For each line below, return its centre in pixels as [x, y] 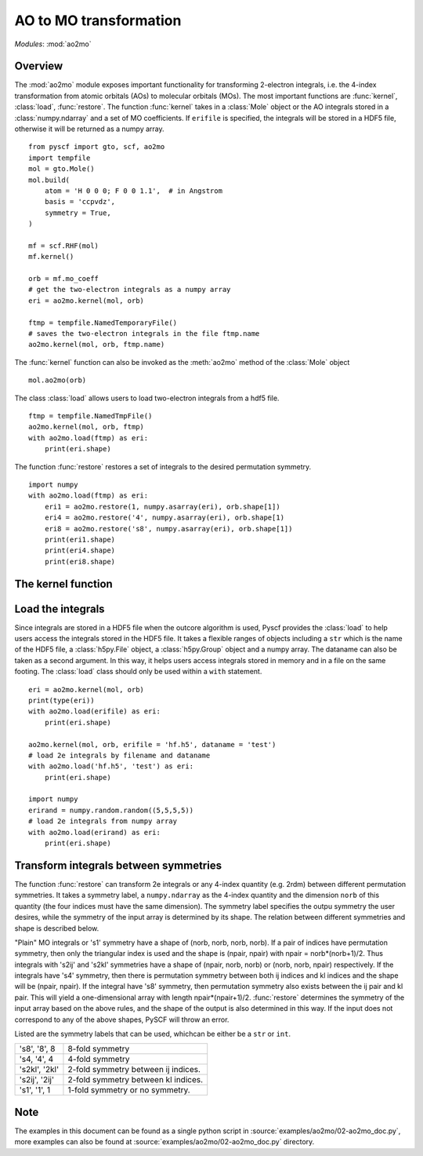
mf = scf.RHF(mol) [64, 246]
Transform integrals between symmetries [118, 865]
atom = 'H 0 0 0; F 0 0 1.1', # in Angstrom [134, 191]
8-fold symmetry [99, 1049]
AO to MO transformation [98, 20]
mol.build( [49, 180]
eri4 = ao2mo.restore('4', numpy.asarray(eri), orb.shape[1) [164, 518]
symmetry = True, [78, 213]
